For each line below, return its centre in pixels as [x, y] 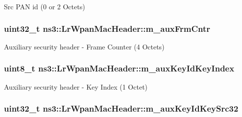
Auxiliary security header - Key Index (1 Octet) [76, 86]
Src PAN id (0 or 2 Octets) [45, 6]
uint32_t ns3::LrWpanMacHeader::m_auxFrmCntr [107, 28]
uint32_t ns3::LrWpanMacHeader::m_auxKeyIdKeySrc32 [121, 108]
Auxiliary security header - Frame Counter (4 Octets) [84, 46]
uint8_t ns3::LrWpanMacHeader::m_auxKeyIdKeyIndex [119, 68]
